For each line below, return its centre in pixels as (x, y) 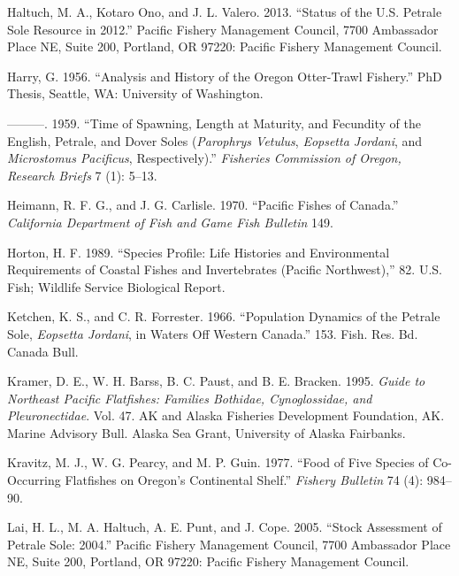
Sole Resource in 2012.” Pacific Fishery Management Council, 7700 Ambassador (223, 29)
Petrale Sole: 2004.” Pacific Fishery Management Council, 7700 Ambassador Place (229, 544)
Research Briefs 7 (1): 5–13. (82, 175)
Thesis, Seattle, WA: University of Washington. (135, 93)
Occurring (34, 480)
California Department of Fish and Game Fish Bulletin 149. (170, 222)
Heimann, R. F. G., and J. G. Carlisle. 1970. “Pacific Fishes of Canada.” (203, 205)
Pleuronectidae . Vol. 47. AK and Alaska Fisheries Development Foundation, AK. (226, 415)
